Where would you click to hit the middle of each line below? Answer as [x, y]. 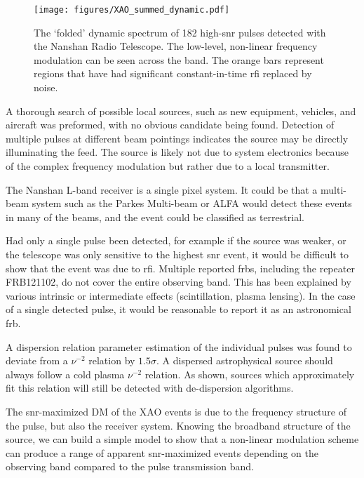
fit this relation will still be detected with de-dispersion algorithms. [150, 388]
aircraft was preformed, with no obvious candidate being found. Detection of [170, 125]
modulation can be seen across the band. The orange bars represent [179, 59]
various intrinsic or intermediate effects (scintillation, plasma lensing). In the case [181, 295]
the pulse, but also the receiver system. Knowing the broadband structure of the [178, 425]
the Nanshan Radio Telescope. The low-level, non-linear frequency [176, 46]
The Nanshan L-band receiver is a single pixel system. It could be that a [162, 189]
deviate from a [37, 360]
